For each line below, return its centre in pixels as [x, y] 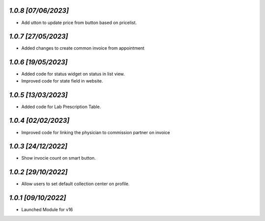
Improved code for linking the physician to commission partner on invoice [96, 132]
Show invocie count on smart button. [58, 158]
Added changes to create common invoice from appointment [83, 48]
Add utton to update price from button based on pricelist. [79, 23]
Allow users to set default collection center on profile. [76, 184]
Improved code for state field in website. [62, 81]
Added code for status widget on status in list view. [73, 74]
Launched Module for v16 [47, 210]
